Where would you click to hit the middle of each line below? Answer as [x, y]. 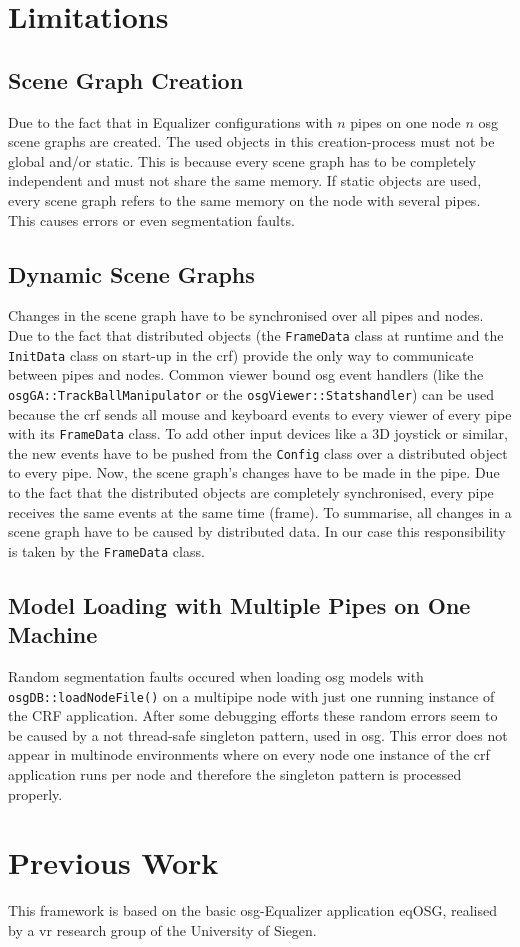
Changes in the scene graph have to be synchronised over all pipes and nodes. [246, 315]
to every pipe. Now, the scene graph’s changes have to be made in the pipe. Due [254, 472]
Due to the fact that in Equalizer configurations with [170, 121]
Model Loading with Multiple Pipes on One [239, 604]
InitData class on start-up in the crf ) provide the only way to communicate [241, 354]
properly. [35, 793]
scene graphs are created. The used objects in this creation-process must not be [251, 141]
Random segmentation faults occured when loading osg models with [216, 676]
